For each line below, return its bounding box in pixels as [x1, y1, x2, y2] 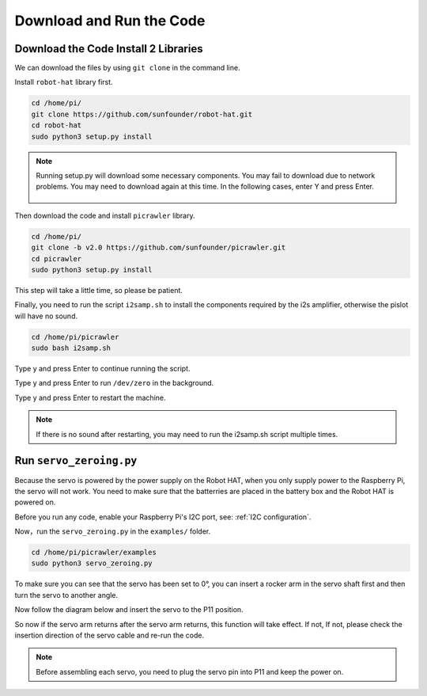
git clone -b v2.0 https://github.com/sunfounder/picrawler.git [31, 243, 286, 253]
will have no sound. [14, 311, 78, 321]
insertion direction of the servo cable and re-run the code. [14, 630, 205, 640]
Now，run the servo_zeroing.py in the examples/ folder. [14, 527, 211, 536]
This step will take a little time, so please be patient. [14, 285, 183, 295]
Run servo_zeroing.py [14, 454, 138, 467]
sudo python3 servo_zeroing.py [31, 559, 153, 568]
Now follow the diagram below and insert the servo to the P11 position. [14, 605, 244, 614]
